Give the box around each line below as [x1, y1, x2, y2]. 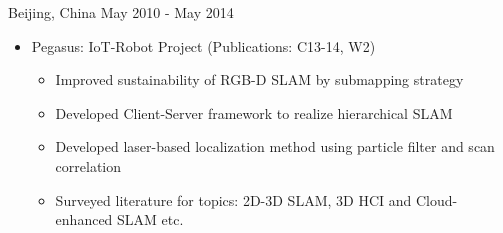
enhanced [55, 209, 113, 230]
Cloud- [415, 189, 458, 210]
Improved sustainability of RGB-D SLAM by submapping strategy [55, 69, 464, 90]
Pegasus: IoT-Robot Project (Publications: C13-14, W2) [31, 35, 376, 56]
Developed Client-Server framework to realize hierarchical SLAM [55, 102, 453, 123]
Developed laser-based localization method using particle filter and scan [55, 136, 495, 157]
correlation [55, 155, 122, 176]
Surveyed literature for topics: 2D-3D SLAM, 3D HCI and [55, 189, 412, 210]
